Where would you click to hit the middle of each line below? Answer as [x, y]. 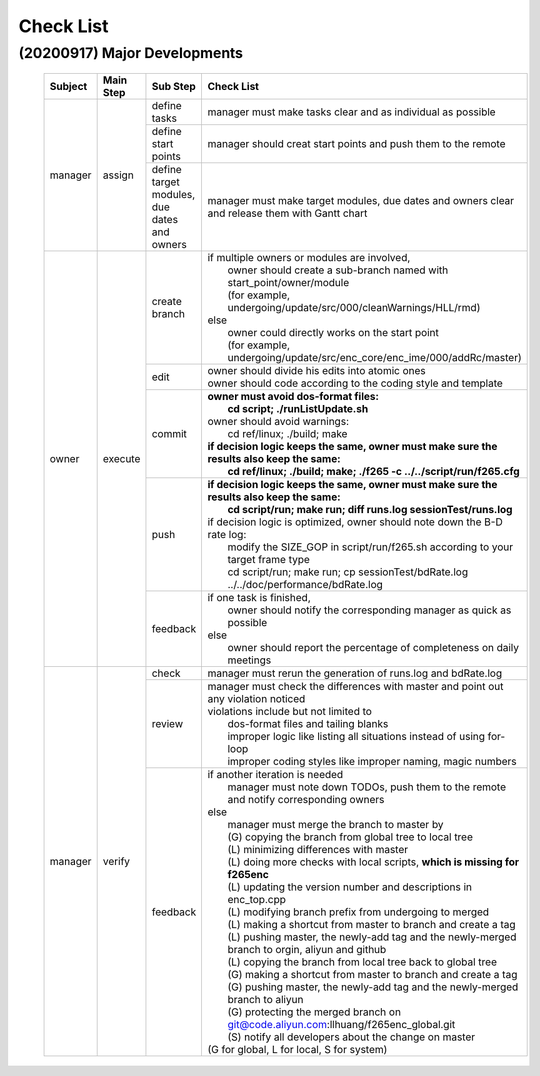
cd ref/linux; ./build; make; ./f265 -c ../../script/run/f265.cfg [373, 472]
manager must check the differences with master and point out [355, 687]
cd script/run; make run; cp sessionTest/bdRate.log [348, 572]
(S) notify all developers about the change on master [351, 1037]
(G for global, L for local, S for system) [297, 1050]
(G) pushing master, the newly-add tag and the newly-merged [373, 987]
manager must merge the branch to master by [335, 825]
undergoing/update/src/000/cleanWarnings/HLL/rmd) [354, 308]
